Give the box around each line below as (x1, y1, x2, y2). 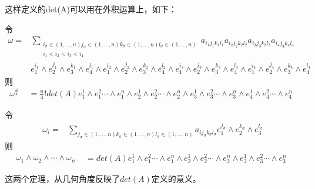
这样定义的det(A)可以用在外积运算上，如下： (5, 3, 177, 15)
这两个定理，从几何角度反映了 (5, 172, 120, 184)
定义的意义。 (151, 172, 201, 184)
